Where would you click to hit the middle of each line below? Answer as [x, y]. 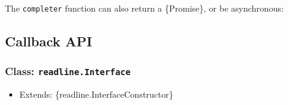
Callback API [49, 41]
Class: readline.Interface [68, 71]
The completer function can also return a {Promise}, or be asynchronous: [144, 8]
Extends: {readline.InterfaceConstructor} [96, 94]
